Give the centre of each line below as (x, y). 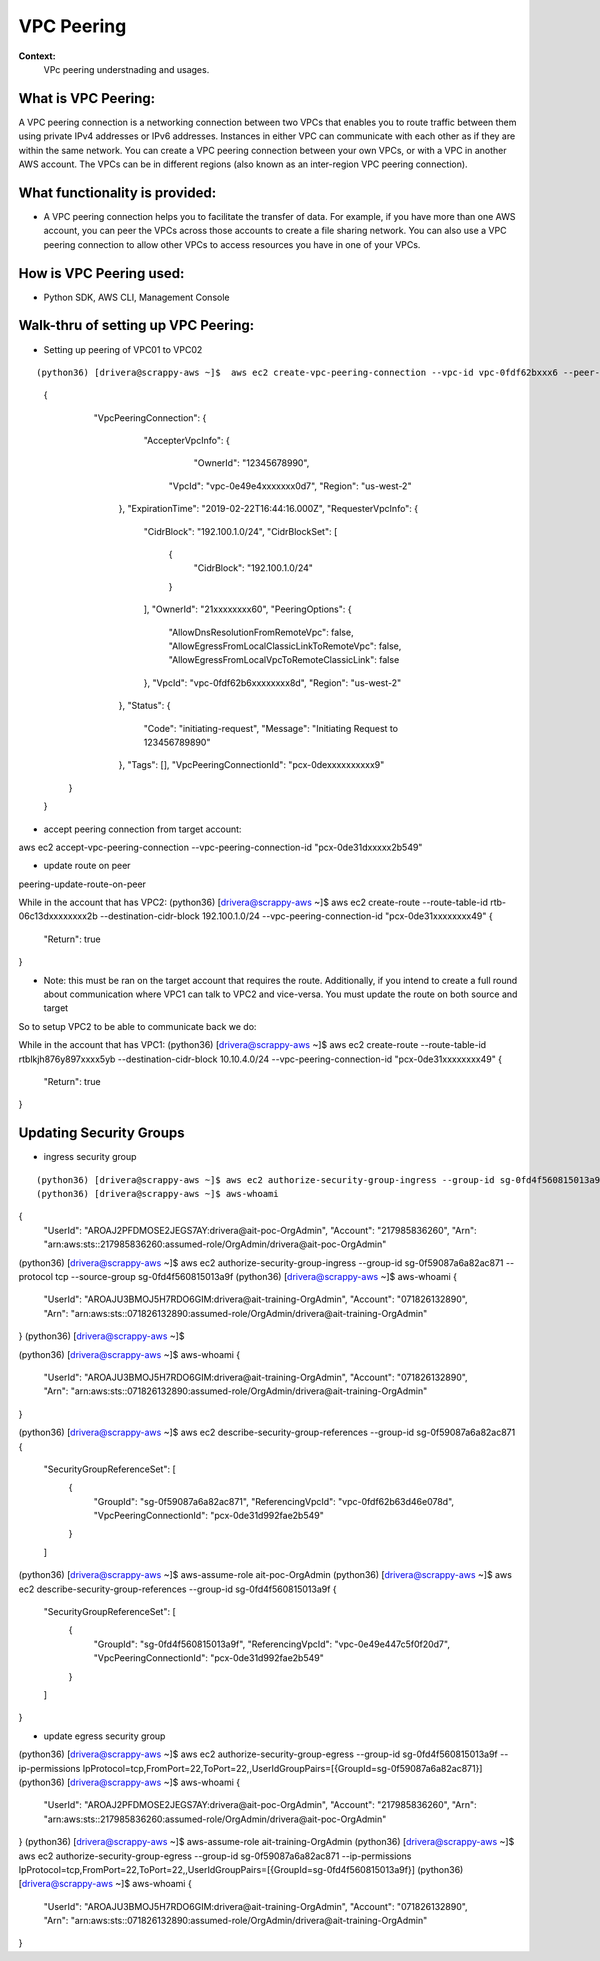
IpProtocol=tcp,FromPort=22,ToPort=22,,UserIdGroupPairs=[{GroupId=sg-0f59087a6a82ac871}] (282, 1768)
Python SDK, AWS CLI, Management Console (136, 297)
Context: (37, 56)
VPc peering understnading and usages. (126, 69)
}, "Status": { (144, 706)
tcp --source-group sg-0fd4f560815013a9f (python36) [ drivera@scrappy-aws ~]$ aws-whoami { (256, 1276)
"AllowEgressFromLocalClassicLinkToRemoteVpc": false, (285, 646)
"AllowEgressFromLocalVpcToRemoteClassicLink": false (284, 660)
